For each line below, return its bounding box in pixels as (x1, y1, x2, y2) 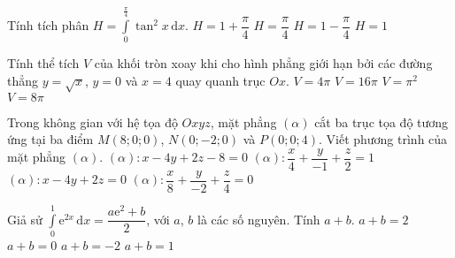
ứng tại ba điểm (7, 130, 94, 148)
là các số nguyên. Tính (197, 209, 320, 228)
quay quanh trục (175, 71, 266, 89)
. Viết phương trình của (318, 130, 448, 148)
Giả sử (7, 209, 42, 228)
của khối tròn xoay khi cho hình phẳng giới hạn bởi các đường (94, 54, 433, 72)
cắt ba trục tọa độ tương (314, 112, 449, 131)
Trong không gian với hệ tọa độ (7, 112, 178, 131)
